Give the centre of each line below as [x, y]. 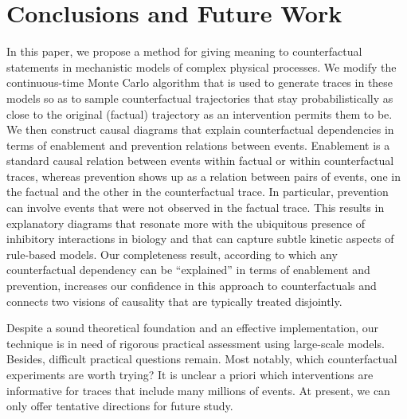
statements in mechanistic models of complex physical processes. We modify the [202, 67]
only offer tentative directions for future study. [120, 406]
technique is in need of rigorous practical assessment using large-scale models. [196, 343]
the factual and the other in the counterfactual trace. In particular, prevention [198, 192]
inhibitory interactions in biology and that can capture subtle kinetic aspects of [200, 239]
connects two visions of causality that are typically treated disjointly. [174, 301]
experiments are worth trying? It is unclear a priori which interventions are [190, 374]
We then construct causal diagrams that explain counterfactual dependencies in [200, 129]
